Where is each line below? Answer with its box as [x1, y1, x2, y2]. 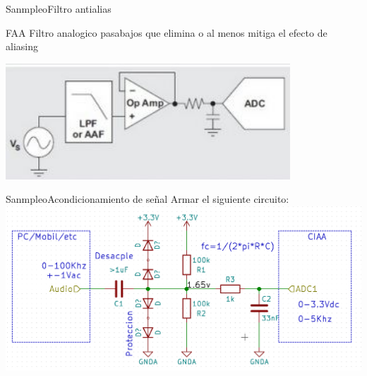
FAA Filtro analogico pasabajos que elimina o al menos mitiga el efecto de [6, 25, 327, 40]
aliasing [6, 39, 38, 54]
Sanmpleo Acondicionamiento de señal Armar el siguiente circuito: [6, 192, 289, 206]
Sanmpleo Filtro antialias [6, 1, 112, 16]
